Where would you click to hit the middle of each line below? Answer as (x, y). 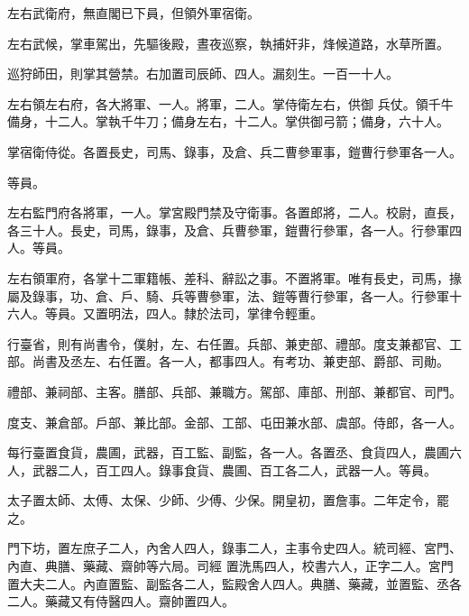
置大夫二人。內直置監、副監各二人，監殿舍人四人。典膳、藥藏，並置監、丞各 (234, 583)
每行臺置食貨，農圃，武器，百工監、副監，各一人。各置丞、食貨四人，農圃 (228, 452)
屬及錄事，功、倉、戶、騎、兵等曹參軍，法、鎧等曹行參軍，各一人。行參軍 (228, 295)
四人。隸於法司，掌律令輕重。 (234, 313)
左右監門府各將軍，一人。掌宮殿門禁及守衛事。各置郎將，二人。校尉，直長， (234, 212)
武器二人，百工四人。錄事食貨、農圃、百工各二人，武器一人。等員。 (234, 469)
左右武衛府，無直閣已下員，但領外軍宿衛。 (133, 13)
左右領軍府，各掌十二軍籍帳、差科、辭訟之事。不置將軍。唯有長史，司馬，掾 (234, 277)
